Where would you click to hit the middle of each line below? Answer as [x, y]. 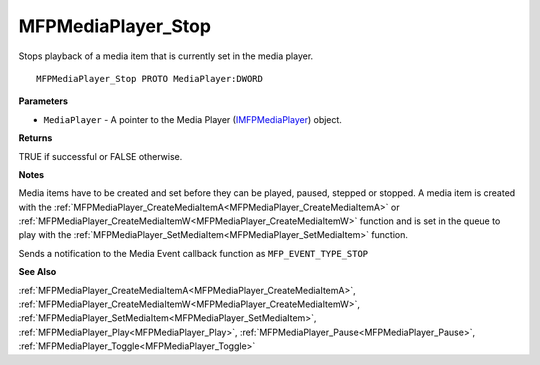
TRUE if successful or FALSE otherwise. [100, 156]
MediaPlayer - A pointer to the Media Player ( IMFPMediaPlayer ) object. [192, 119]
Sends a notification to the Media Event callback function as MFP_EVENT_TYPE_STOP [193, 253]
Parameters [43, 101]
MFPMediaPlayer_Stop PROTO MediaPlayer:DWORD [150, 78]
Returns [35, 138]
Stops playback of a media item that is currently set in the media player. [166, 56]
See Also [37, 272]
